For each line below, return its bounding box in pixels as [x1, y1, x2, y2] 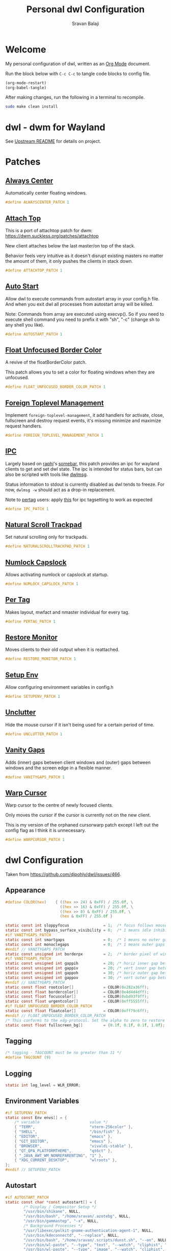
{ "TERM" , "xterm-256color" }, [14, 1124, 133, 1130]
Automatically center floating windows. [5, 190, 88, 196]
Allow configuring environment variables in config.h [5, 684, 113, 690]
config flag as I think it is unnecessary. [5, 828, 86, 834]
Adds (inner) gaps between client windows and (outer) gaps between [5, 759, 151, 765]
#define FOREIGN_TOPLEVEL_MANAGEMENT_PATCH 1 [5, 433, 103, 438]
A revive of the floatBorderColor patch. [5, 359, 87, 365]
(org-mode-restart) [5, 80, 47, 85]
